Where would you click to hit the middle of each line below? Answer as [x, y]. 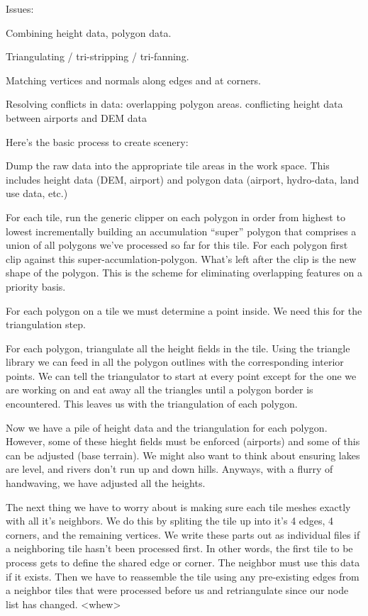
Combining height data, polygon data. [89, 32]
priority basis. [36, 286]
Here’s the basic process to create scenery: [97, 141]
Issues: [20, 9]
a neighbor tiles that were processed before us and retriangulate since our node [177, 590]
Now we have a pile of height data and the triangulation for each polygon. [167, 427]
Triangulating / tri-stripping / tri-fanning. [97, 56]
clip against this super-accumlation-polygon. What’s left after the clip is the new [181, 258]
